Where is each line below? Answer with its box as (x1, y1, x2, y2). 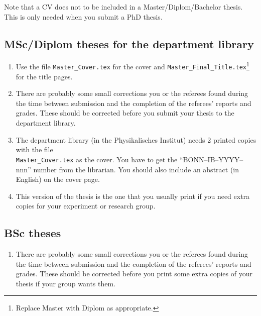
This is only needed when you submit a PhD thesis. (4, 11, 163, 22)
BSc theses (4, 225, 61, 241)
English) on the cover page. (16, 174, 100, 184)
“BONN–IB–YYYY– (179, 154, 243, 164)
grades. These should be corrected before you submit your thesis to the (16, 108, 234, 118)
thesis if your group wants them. (16, 278, 116, 288)
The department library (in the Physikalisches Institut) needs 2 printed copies (16, 134, 256, 145)
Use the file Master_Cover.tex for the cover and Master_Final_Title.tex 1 (16, 60, 249, 72)
